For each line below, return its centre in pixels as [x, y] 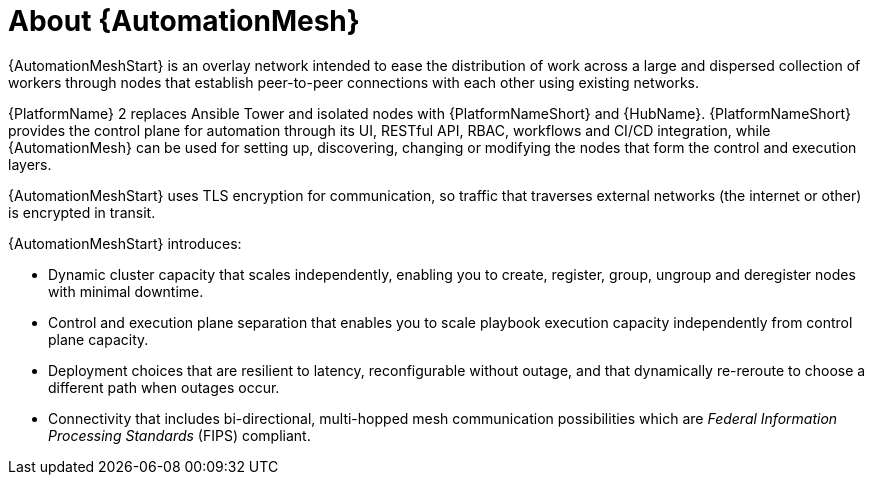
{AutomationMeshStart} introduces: [125, 243]
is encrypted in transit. [82, 212]
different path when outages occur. [164, 387]
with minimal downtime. [126, 291]
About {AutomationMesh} [184, 21]
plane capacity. [98, 339]
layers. [30, 164]
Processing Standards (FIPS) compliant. [179, 435]
